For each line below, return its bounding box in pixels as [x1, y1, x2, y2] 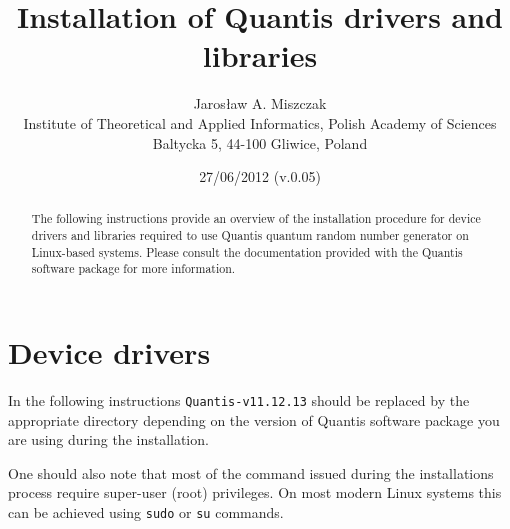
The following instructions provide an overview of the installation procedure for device [31, 210, 481, 227]
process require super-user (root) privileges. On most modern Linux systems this [8, 482, 502, 503]
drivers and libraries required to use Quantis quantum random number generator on [31, 227, 469, 244]
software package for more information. [31, 260, 236, 277]
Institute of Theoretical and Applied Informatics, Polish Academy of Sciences [23, 112, 497, 133]
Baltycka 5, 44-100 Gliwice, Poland [152, 132, 368, 153]
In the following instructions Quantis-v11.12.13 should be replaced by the [8, 390, 470, 411]
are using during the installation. [8, 429, 209, 450]
